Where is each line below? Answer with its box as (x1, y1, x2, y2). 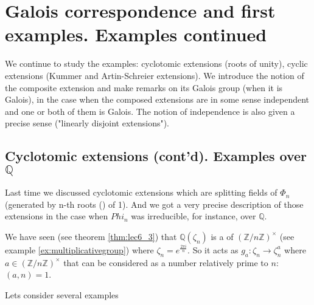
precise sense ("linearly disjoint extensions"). (5, 117, 170, 129)
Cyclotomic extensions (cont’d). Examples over (5, 146, 307, 165)
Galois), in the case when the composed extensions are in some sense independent (5, 93, 310, 106)
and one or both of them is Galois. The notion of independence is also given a (5, 105, 295, 117)
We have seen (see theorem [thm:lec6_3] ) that (5, 230, 177, 242)
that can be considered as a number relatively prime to (63, 256, 268, 269)
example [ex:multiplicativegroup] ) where (5, 243, 154, 256)
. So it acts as (187, 243, 239, 256)
